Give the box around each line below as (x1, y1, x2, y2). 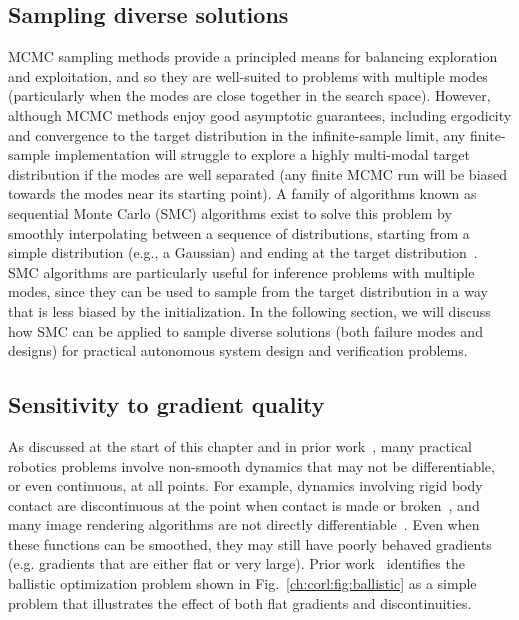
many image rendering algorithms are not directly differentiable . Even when (8, 514, 480, 535)
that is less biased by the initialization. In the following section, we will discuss (8, 300, 491, 321)
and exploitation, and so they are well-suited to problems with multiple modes (8, 65, 488, 86)
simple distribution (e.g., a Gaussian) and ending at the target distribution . (8, 242, 478, 263)
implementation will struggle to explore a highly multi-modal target (54, 144, 470, 165)
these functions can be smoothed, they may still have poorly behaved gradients (8, 533, 492, 554)
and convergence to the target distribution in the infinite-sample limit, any (8, 124, 466, 145)
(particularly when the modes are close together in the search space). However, (8, 85, 491, 106)
